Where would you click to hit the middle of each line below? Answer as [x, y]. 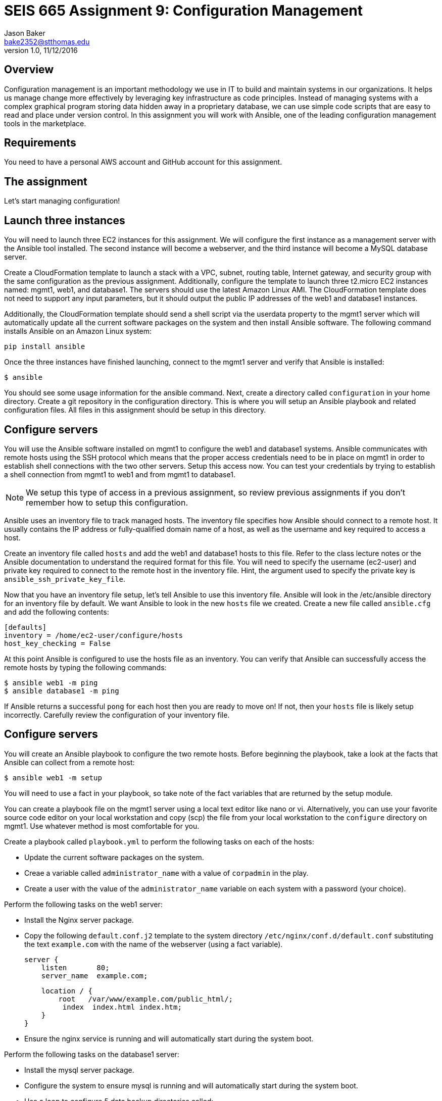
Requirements [40, 143]
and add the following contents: [57, 612]
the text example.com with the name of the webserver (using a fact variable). [154, 944]
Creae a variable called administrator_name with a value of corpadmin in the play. [166, 873]
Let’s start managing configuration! [62, 201]
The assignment [46, 181]
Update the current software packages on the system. [114, 857]
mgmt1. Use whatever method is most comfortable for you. [102, 826]
